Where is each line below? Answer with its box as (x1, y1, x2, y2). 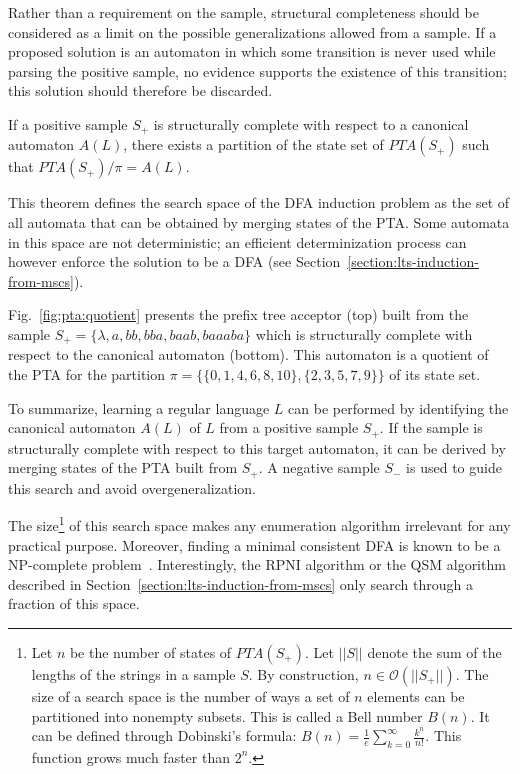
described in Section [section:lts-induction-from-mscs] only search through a (8, 573, 473, 594)
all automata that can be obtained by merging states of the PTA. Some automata (8, 212, 510, 233)
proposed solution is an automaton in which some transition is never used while (8, 41, 496, 62)
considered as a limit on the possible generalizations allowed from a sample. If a (8, 21, 497, 42)
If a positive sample (8, 113, 128, 134)
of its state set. (389, 364, 481, 385)
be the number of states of (69, 641, 232, 662)
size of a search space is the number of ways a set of (31, 685, 350, 706)
